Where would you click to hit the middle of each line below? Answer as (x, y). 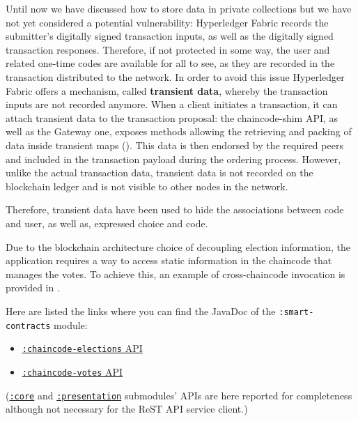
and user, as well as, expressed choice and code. (107, 223)
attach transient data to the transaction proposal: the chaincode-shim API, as (172, 117)
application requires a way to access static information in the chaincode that (169, 260)
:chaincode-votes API (72, 371)
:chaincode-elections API (82, 348)
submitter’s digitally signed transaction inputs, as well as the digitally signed (170, 36)
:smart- (296, 312)
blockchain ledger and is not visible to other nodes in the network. (147, 186)
